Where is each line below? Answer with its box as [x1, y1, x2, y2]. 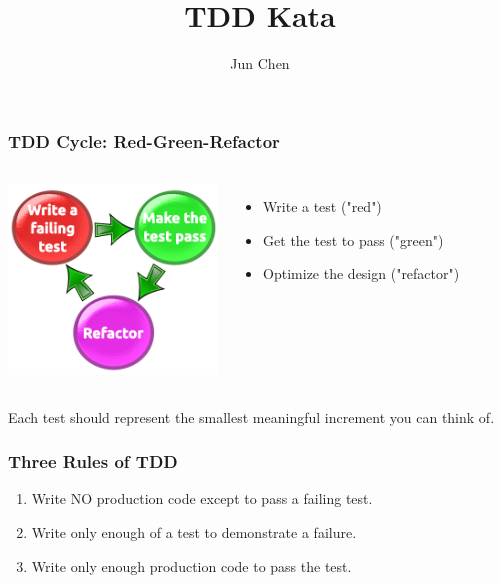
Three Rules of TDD [8, 449, 178, 474]
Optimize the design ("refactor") [263, 263, 460, 284]
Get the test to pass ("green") [263, 229, 444, 250]
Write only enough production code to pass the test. [31, 555, 352, 576]
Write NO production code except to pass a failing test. [31, 488, 373, 509]
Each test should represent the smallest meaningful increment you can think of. [8, 406, 495, 427]
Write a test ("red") [263, 196, 382, 217]
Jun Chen [230, 53, 290, 74]
